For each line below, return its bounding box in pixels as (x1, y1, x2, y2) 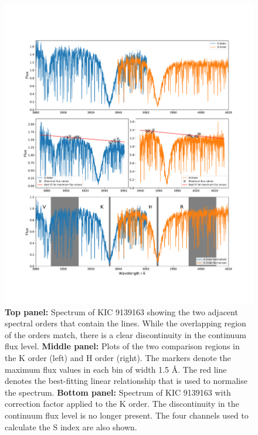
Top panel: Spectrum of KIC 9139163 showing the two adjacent (5, 305, 238, 318)
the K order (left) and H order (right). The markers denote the (5, 351, 231, 363)
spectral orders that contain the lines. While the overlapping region (5, 317, 246, 329)
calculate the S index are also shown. (5, 420, 137, 433)
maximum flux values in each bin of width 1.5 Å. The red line (5, 363, 227, 375)
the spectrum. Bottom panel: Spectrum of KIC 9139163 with (5, 386, 231, 398)
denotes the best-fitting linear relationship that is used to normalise (5, 375, 247, 387)
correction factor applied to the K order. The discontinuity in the (5, 397, 239, 410)
